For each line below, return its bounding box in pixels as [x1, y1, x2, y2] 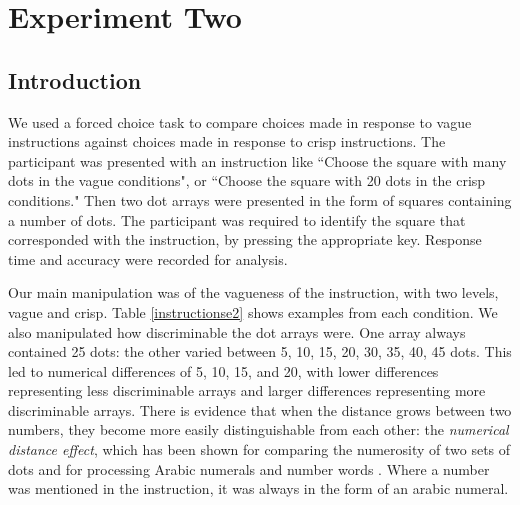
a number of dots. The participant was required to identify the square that [8, 209, 466, 230]
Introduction [8, 64, 142, 95]
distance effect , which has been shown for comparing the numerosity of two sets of [8, 439, 511, 460]
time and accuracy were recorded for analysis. [8, 248, 288, 269]
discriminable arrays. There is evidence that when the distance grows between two [8, 399, 512, 420]
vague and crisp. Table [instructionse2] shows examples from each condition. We [8, 301, 498, 322]
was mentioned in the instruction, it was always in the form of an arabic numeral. [8, 478, 509, 499]
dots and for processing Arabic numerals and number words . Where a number [8, 458, 490, 479]
